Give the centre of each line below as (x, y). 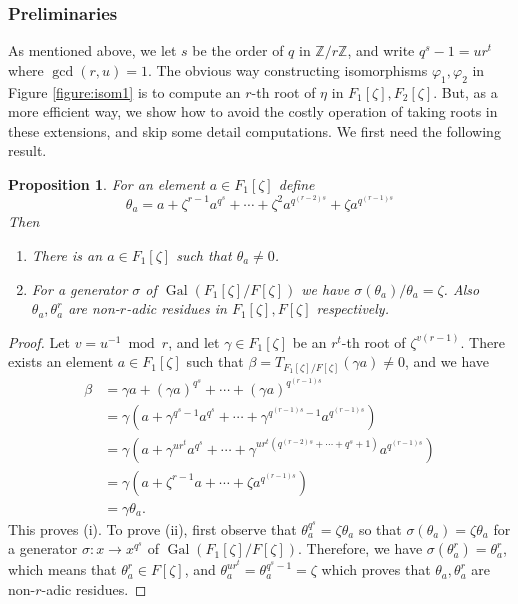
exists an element (61, 361)
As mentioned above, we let (92, 50)
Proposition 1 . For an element (106, 183)
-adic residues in (176, 308)
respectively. (352, 308)
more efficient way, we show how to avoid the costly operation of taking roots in (253, 111)
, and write (381, 50)
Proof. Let (39, 341)
